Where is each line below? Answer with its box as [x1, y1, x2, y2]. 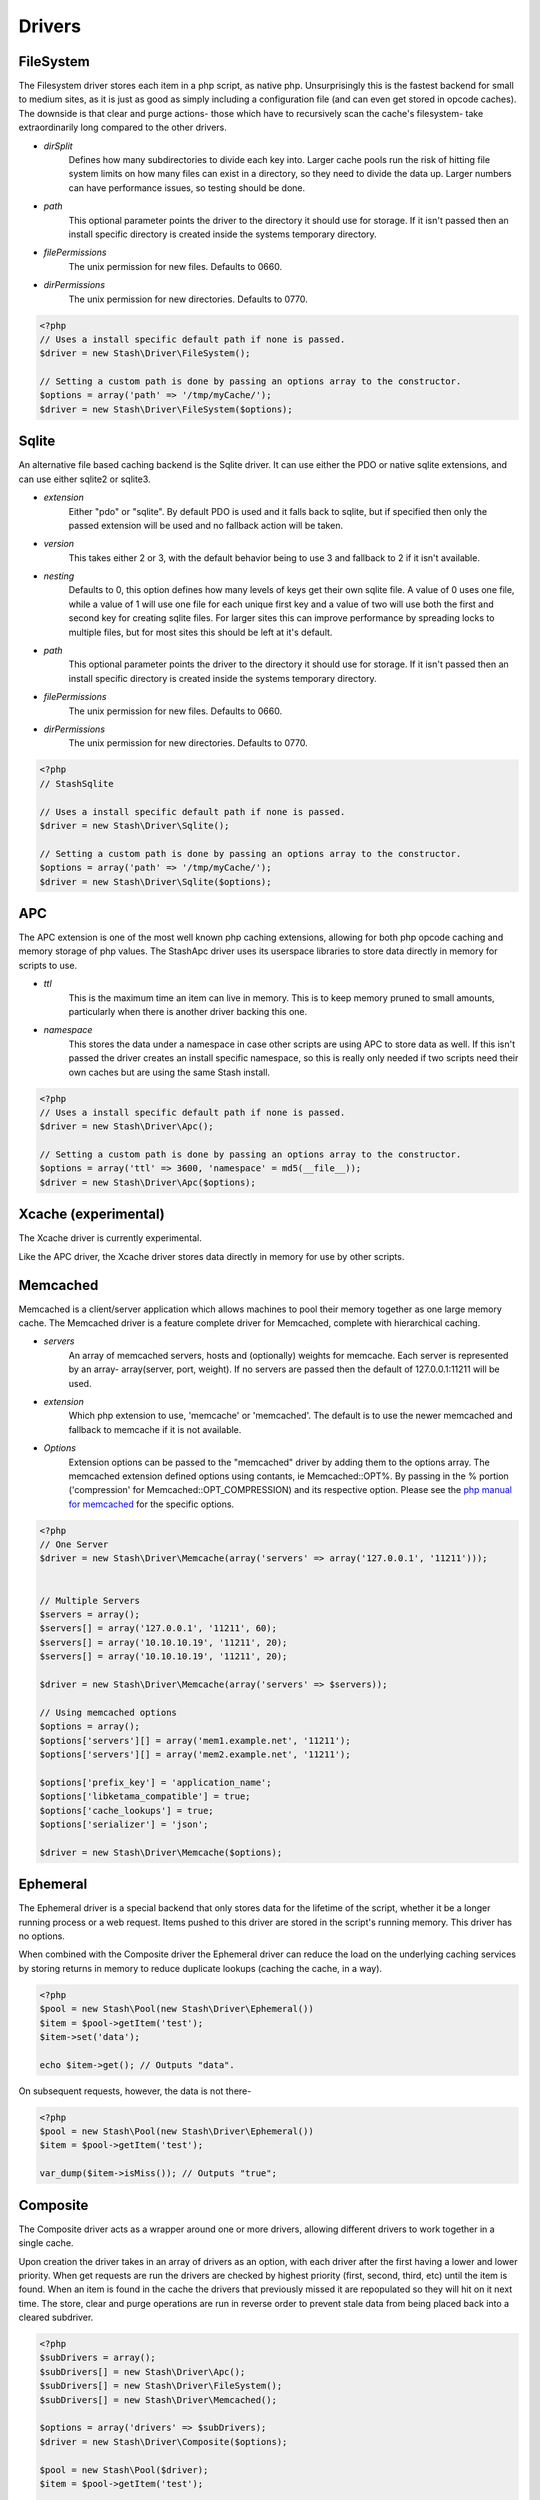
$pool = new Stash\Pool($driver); [39, 2464, 209, 2475]
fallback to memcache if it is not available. [68, 1423, 242, 1435]
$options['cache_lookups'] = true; [39, 1805, 214, 1816]
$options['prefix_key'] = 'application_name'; [39, 1776, 272, 1788]
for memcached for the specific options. [68, 1498, 235, 1510]
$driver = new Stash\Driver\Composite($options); [39, 2436, 288, 2447]
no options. [18, 1930, 65, 1942]
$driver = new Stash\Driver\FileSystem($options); [39, 403, 294, 415]
